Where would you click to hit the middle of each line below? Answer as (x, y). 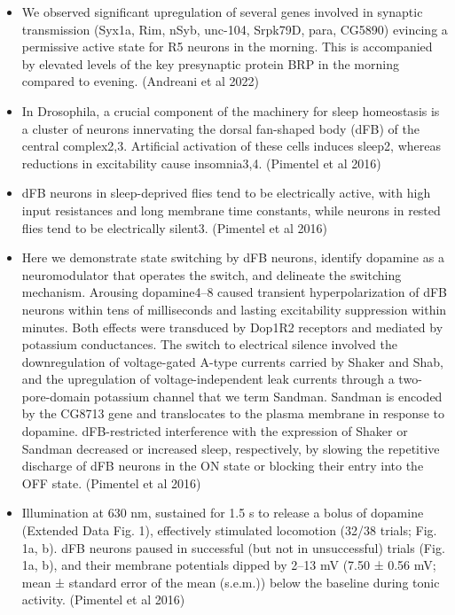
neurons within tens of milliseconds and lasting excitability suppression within (234, 309)
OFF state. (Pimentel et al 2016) (111, 483)
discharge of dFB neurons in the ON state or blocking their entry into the (223, 466)
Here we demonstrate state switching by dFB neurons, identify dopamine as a (233, 257)
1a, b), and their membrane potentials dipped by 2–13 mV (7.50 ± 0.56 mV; (229, 565)
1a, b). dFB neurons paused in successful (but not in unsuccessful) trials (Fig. (233, 547)
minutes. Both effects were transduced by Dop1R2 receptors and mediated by (232, 327)
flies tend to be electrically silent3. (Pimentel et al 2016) (174, 227)
